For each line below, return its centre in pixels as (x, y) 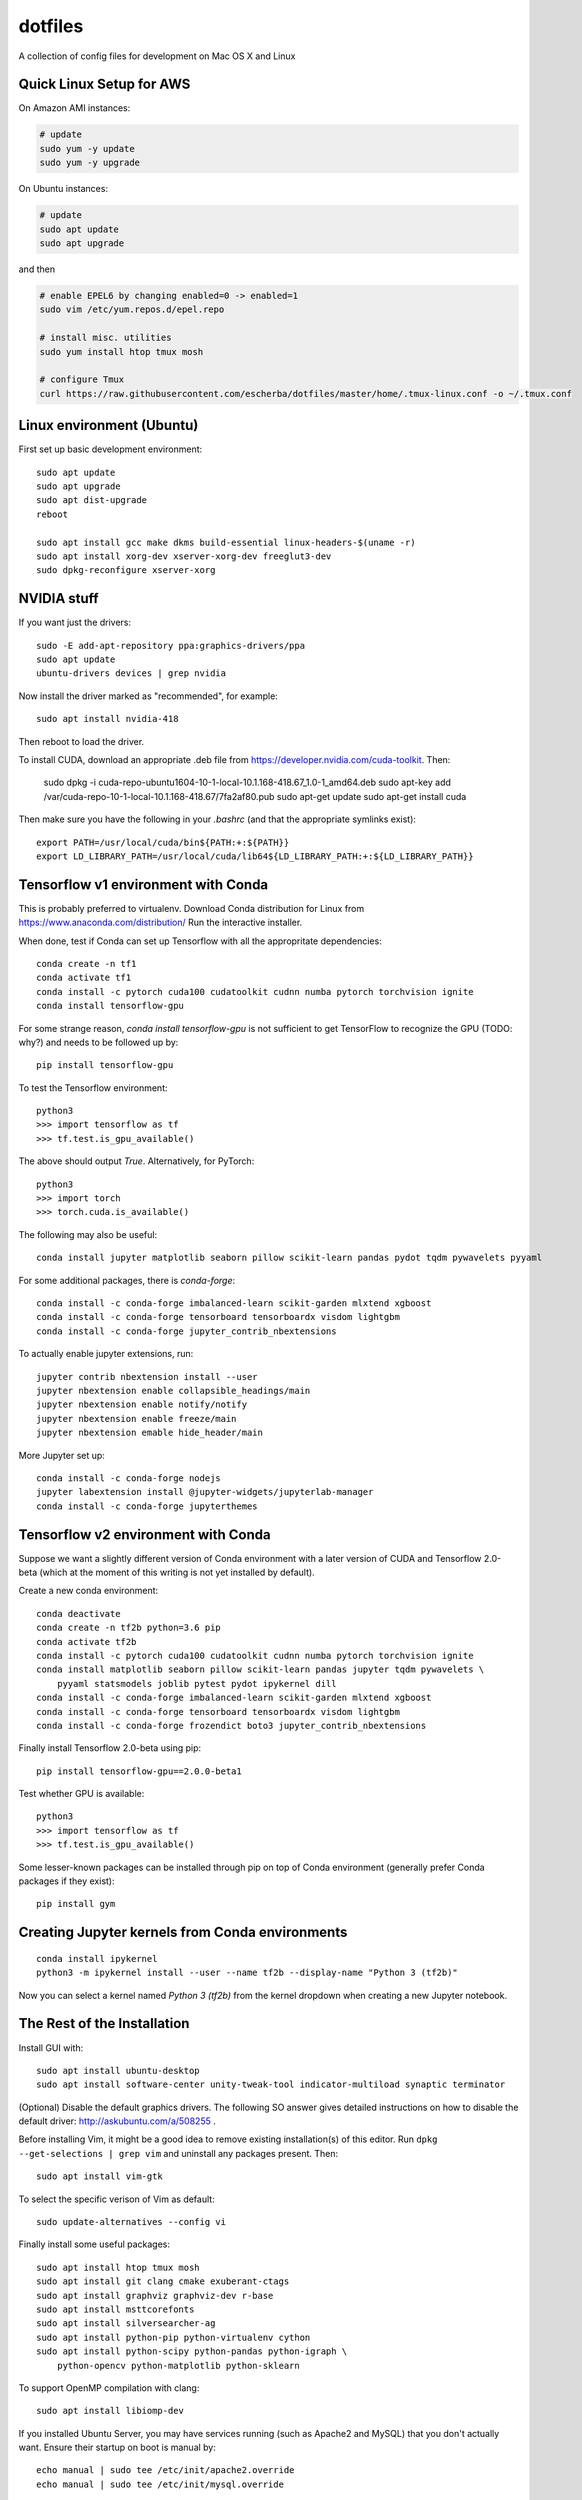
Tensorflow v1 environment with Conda (143, 884)
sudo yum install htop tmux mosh (121, 351)
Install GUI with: (51, 2047)
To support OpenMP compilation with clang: (109, 2387)
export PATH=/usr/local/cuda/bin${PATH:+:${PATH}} (163, 842)
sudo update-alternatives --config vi (131, 2222)
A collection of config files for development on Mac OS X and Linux (157, 56)
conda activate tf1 (84, 978)
